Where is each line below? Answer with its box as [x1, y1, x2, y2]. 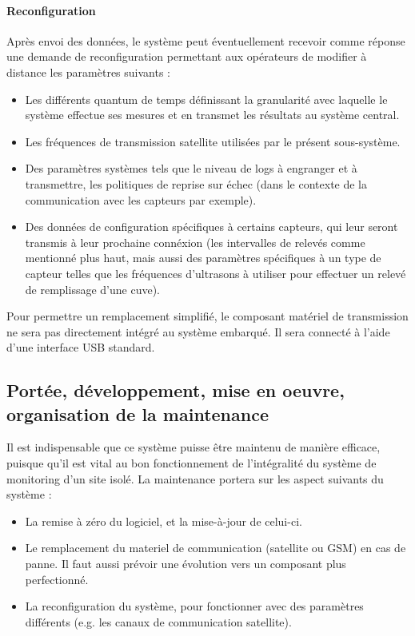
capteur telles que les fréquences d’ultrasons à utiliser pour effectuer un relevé [25, 264, 406, 281]
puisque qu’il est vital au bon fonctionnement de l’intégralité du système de [6, 455, 377, 471]
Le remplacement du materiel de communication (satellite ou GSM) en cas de [25, 539, 406, 556]
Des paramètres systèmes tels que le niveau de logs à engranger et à [25, 160, 357, 177]
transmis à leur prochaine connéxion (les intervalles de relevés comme [25, 233, 365, 250]
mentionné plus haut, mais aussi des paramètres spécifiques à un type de [25, 249, 381, 266]
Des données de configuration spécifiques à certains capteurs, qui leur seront [25, 218, 398, 235]
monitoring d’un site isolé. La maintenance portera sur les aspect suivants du [6, 470, 384, 487]
